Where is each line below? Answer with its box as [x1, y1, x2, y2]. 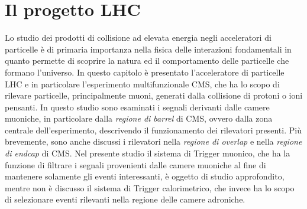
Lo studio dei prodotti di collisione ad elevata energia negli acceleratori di [5, 31, 272, 44]
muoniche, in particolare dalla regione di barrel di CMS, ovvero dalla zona [5, 112, 273, 125]
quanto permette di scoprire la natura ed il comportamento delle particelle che [5, 54, 289, 67]
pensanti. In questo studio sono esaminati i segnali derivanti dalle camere [5, 100, 270, 113]
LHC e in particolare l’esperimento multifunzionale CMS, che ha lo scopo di [5, 77, 280, 90]
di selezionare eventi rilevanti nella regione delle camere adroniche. [5, 193, 245, 205]
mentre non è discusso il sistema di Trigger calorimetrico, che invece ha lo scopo [5, 181, 295, 194]
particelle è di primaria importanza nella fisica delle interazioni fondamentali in [5, 43, 292, 55]
